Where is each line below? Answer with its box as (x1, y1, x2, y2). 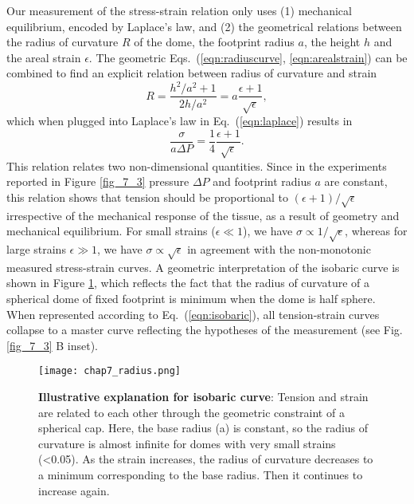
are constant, (324, 173, 388, 190)
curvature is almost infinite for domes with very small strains (38, 435, 336, 451)
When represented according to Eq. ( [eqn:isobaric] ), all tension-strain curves (6, 305, 380, 322)
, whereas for (345, 222, 408, 239)
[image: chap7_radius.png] (38, 365, 181, 377)
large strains (6, 241, 66, 258)
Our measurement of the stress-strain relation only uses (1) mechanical (6, 2, 352, 18)
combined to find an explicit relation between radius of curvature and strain (6, 65, 377, 81)
